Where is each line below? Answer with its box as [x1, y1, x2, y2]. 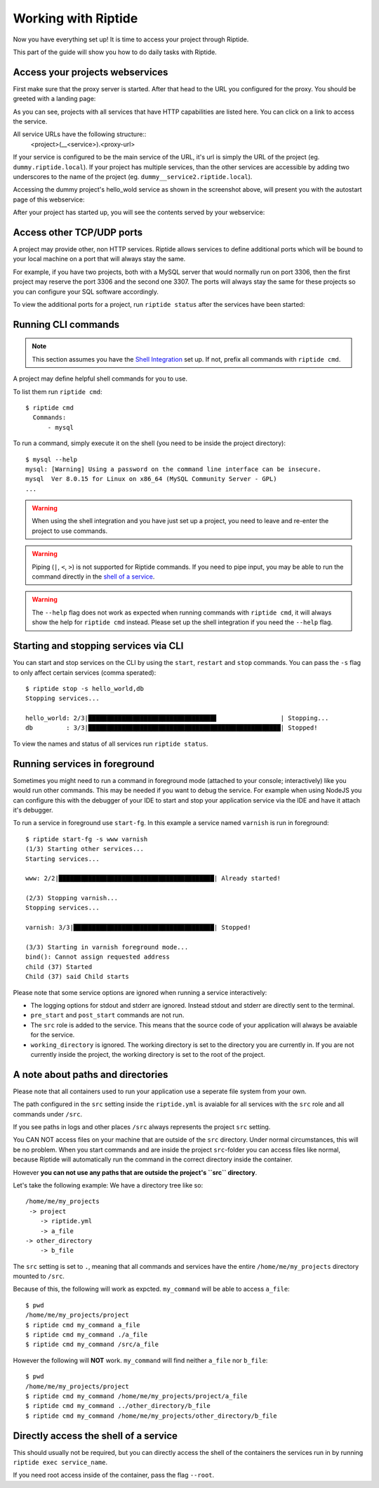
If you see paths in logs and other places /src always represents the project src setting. [13, 1123, 271, 1131]
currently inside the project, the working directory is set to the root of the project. [30, 1050, 265, 1058]
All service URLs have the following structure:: [13, 130, 147, 138]
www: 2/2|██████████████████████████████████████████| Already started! [25, 874, 281, 883]
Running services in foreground [13, 758, 154, 770]
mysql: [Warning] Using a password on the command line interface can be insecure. [25, 465, 322, 473]
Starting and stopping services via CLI [13, 640, 184, 652]
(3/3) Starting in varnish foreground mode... [25, 943, 189, 952]
